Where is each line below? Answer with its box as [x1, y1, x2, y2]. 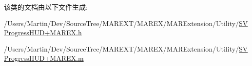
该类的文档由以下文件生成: [4, 2, 88, 12]
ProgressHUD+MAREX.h [4, 27, 82, 38]
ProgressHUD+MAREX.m [4, 53, 84, 63]
